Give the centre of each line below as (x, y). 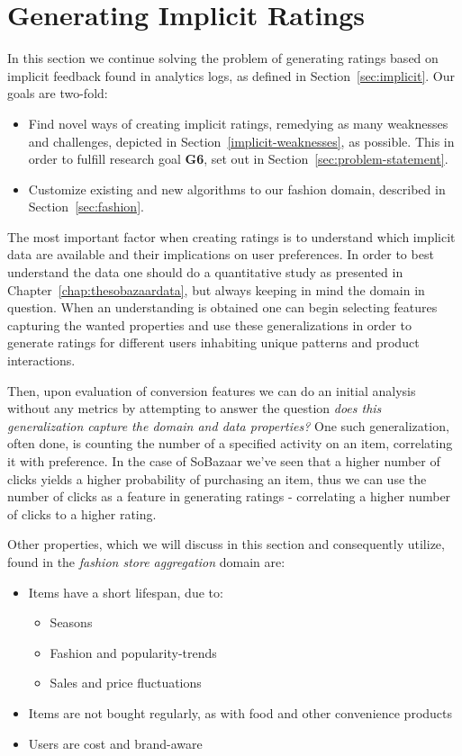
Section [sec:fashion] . (86, 207)
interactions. (41, 360)
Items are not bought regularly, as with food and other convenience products (240, 712)
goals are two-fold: (58, 93)
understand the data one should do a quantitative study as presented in (205, 272)
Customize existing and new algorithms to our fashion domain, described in (237, 189)
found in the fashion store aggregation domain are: (146, 561)
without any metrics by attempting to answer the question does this (195, 408)
